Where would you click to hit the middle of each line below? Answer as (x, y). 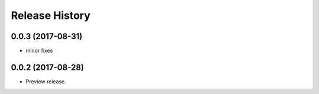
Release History (51, 15)
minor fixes (39, 51)
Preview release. (46, 81)
